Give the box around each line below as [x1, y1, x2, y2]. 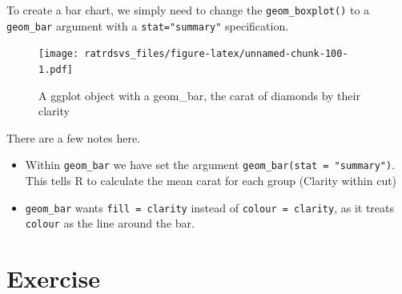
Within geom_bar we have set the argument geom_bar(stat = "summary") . [25, 156, 396, 173]
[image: [38, 48, 79, 60]
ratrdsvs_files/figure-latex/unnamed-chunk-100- [84, 48, 348, 60]
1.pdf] [38, 63, 73, 75]
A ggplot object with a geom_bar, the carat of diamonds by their [38, 87, 360, 103]
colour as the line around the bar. [25, 215, 195, 232]
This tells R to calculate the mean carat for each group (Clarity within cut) [25, 172, 397, 189]
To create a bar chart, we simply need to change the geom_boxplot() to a [6, 2, 370, 18]
